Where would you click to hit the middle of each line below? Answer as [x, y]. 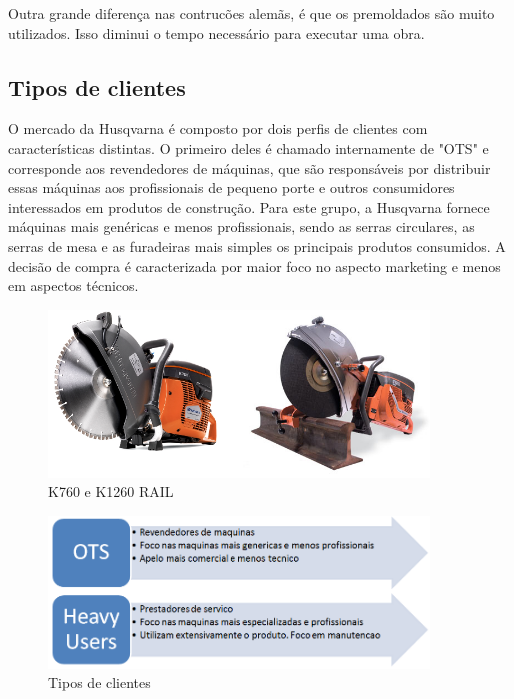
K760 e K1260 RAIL [111, 491]
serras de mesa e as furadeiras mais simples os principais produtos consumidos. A [257, 245]
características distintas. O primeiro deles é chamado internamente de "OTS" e [248, 147]
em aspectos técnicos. [73, 285]
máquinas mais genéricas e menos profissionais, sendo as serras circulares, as [241, 226]
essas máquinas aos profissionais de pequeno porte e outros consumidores [231, 187]
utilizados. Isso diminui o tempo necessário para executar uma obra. [216, 32]
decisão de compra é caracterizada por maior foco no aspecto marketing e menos [254, 265]
